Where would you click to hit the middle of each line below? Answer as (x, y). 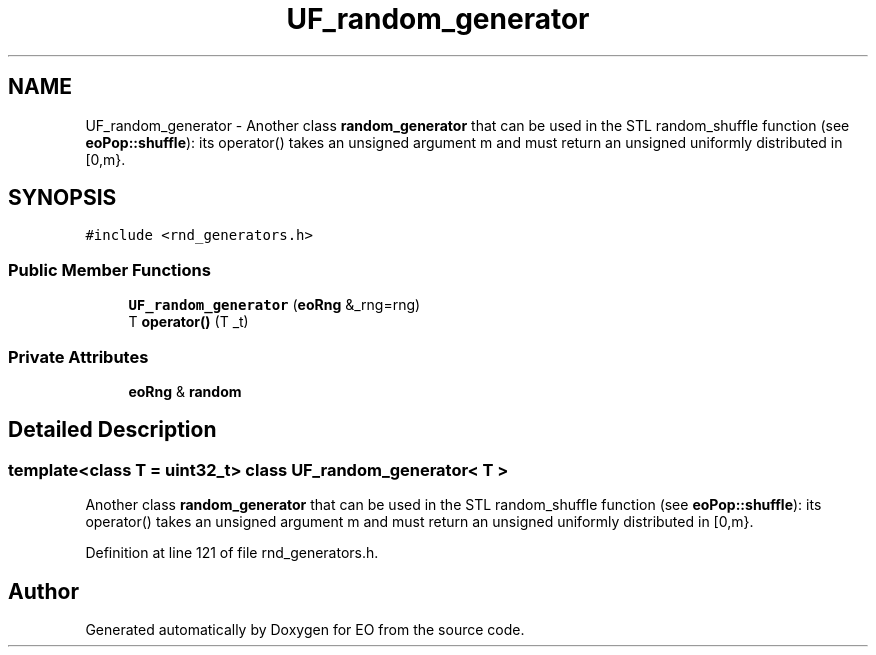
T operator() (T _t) (188, 322)
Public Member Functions (109, 269)
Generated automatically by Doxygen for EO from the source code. (305, 629)
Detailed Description (112, 430)
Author (43, 591)
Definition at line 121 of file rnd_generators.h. (232, 553)
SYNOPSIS (62, 198)
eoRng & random (185, 391)
